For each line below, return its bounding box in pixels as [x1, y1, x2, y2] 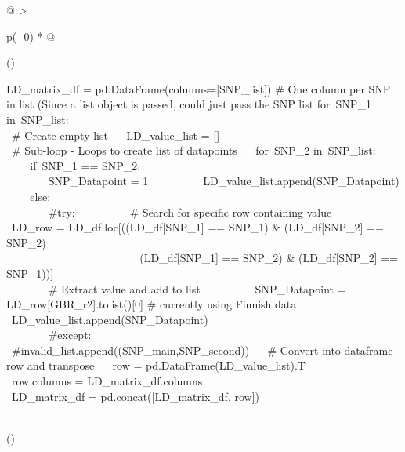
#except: [48, 326, 92, 343]
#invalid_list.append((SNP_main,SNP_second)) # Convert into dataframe [12, 341, 393, 358]
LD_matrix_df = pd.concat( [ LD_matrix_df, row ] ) [11, 388, 259, 404]
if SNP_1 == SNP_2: [30, 157, 141, 173]
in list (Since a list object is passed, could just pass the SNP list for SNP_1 [6, 96, 371, 112]
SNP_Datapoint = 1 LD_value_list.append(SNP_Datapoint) [48, 173, 400, 189]
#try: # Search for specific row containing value [48, 203, 332, 220]
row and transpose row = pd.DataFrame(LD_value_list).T [6, 357, 306, 374]
